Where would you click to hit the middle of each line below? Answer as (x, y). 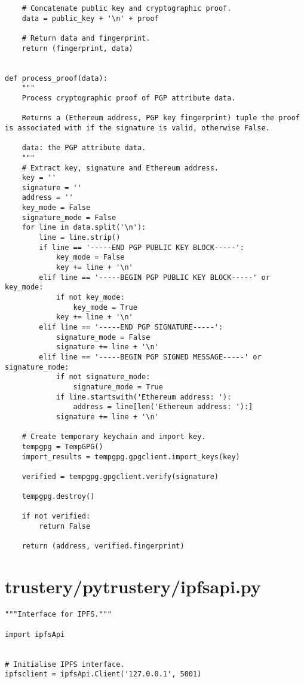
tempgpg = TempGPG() (62, 446)
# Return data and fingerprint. (86, 38)
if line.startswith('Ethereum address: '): (144, 397)
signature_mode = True (118, 387)
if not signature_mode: (103, 377)
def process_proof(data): (56, 78)
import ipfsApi (35, 634)
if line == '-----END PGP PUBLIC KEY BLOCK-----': (142, 247)
